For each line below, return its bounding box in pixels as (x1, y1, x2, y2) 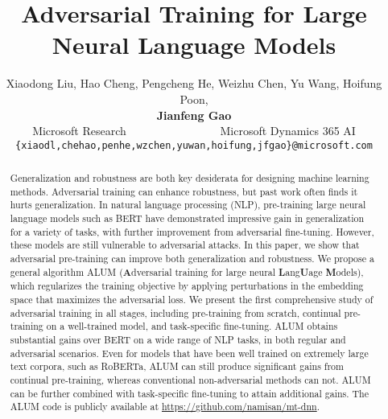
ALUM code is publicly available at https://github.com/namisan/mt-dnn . (10, 400, 320, 413)
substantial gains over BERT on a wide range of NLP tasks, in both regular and (10, 333, 346, 347)
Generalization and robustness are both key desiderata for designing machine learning (10, 171, 369, 185)
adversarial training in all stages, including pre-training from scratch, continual (10, 306, 341, 319)
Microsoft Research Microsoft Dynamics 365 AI (32, 122, 356, 139)
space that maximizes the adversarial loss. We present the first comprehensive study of (10, 293, 374, 306)
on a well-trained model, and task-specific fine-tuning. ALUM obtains (46, 319, 338, 333)
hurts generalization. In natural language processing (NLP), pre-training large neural (10, 198, 366, 212)
